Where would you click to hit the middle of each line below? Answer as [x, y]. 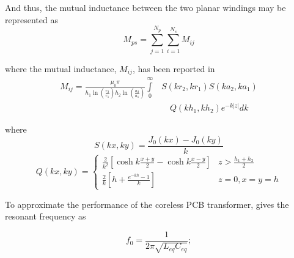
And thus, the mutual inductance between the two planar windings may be [145, 7]
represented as [31, 19]
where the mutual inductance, [61, 68]
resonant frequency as [46, 216]
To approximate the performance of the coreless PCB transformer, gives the [147, 204]
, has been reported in [174, 68]
